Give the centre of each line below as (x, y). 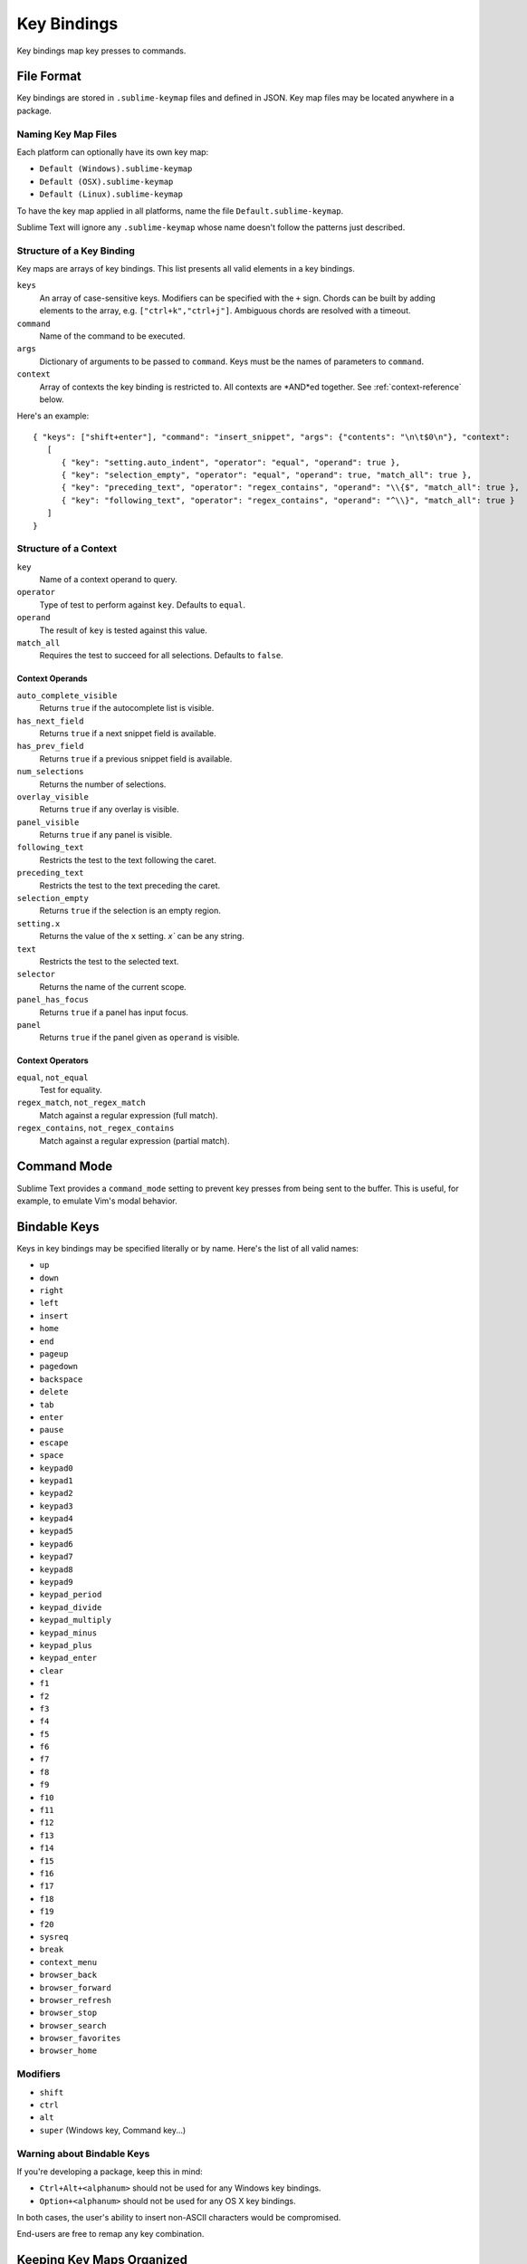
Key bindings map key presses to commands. (101, 51)
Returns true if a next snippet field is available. (128, 733)
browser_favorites (80, 2039)
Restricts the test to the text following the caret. (128, 859)
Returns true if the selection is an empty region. (130, 911)
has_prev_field (51, 746)
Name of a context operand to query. (109, 580)
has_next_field (51, 721)
